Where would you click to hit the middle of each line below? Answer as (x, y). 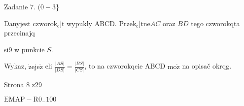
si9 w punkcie (24, 49)
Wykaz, (15, 66)
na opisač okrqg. (207, 66)
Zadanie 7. (20, 6)
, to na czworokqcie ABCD (125, 66)
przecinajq (19, 33)
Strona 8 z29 (23, 84)
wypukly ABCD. (92, 23)
